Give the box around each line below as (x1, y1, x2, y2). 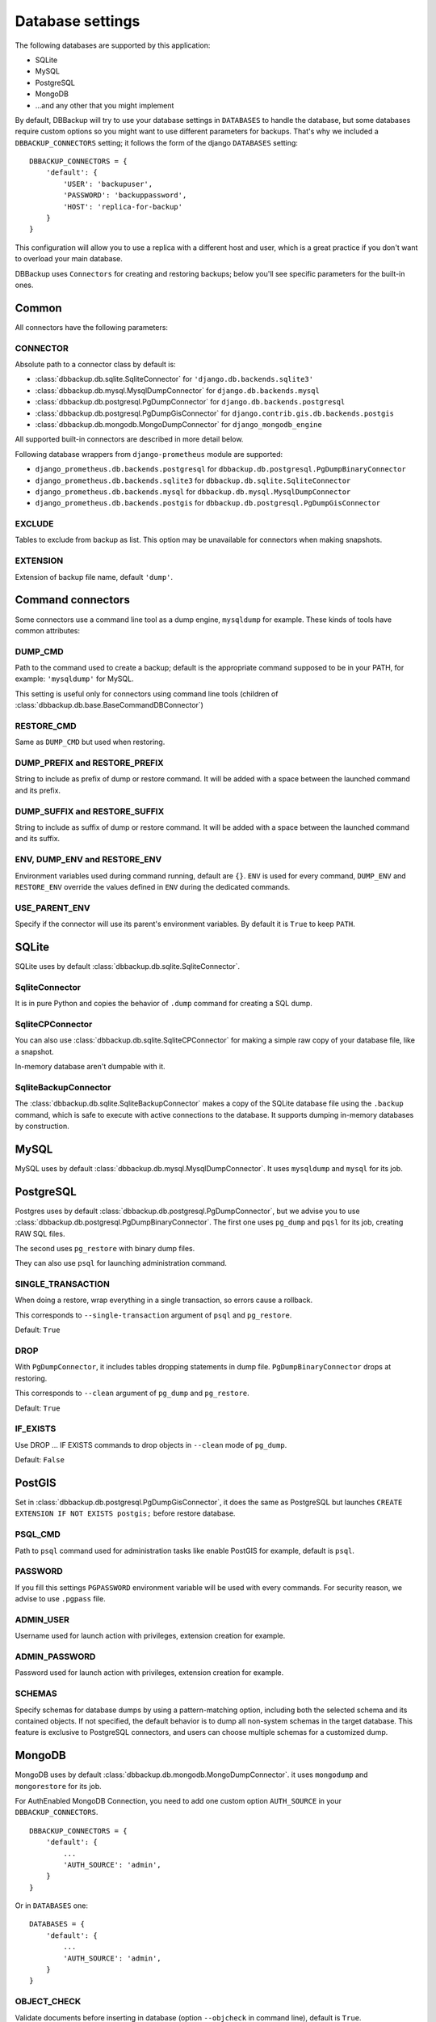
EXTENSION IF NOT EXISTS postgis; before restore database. (15, 1508, 236, 1518)
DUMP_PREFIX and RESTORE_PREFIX (15, 757, 165, 768)
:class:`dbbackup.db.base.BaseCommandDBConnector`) (15, 700, 203, 710)
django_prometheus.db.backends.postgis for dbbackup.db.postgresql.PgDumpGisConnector (35, 498, 381, 508)
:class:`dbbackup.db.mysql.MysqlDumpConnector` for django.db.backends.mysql (35, 385, 321, 396)
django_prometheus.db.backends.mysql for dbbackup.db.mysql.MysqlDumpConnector (35, 486, 351, 497)
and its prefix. (15, 785, 61, 795)
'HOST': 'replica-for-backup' (63, 202, 183, 211)
